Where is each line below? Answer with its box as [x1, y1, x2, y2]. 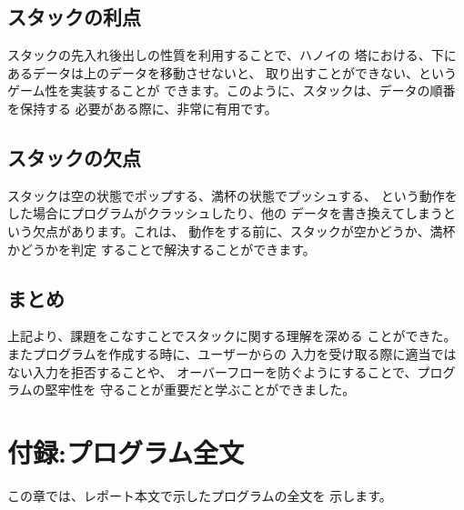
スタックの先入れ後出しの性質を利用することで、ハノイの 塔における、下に [7, 45, 457, 65]
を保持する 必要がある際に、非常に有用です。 [7, 98, 277, 117]
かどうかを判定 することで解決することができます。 [7, 239, 316, 258]
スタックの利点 [7, 3, 141, 31]
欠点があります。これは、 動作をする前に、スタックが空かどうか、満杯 [32, 221, 456, 240]
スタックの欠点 [7, 143, 141, 171]
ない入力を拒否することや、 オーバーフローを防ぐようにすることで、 [7, 362, 418, 381]
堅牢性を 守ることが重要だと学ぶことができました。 [45, 380, 356, 399]
